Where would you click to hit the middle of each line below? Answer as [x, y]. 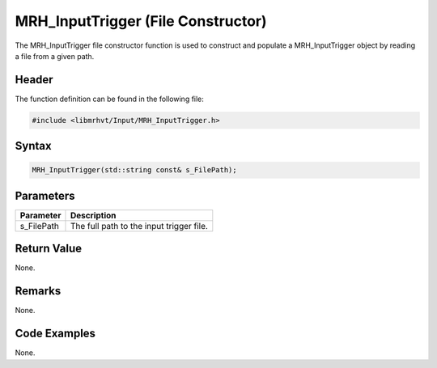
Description [93, 215]
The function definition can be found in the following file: [109, 99]
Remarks [38, 291]
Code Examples [55, 334]
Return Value [49, 249]
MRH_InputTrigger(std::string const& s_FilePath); [135, 170]
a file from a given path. [55, 56]
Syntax [33, 146]
